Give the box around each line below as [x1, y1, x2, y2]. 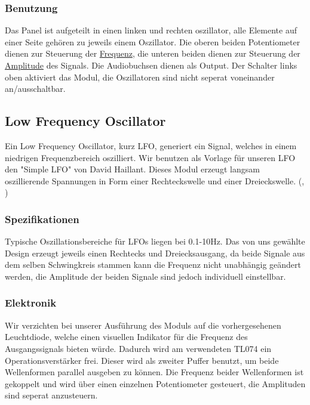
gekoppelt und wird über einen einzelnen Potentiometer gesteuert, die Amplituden [5, 377, 306, 389]
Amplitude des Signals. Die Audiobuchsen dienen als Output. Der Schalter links [5, 59, 297, 71]
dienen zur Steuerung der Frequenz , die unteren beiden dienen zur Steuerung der [5, 47, 300, 60]
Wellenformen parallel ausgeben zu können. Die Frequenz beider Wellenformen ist [5, 366, 304, 378]
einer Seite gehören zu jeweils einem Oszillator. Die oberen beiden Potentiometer [5, 35, 300, 48]
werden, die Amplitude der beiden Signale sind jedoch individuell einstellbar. [5, 270, 286, 282]
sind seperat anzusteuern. [5, 389, 98, 401]
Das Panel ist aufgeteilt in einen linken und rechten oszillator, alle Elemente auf [5, 24, 297, 36]
